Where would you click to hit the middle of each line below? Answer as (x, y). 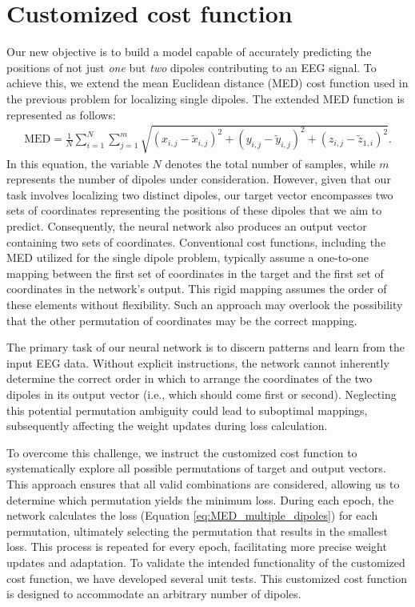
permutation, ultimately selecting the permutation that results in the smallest (197, 531)
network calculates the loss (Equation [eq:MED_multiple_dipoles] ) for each (192, 515)
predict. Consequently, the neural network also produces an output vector (187, 226)
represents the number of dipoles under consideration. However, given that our (199, 179)
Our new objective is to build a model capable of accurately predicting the (189, 52)
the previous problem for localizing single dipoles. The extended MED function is (206, 98)
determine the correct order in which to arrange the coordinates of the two (190, 378)
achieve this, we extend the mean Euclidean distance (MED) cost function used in (207, 83)
